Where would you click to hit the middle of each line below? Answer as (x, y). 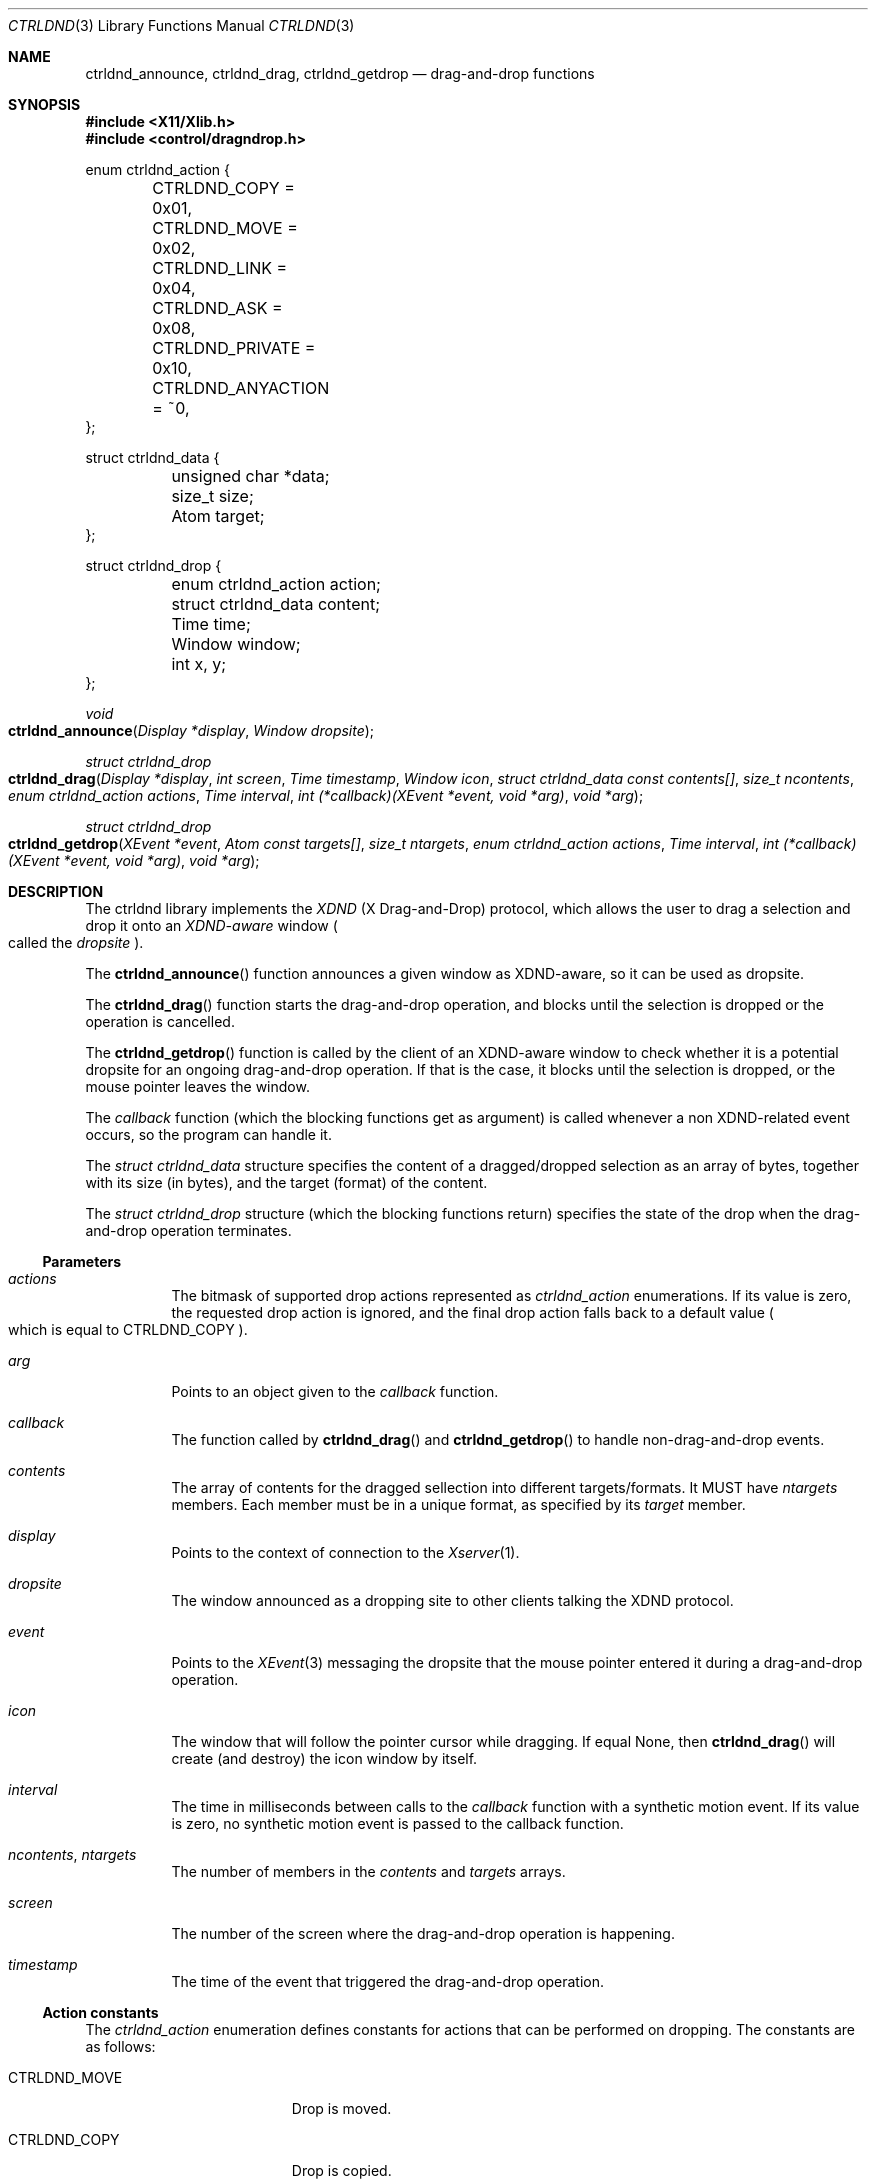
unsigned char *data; (250, 476)
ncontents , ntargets (72, 1854)
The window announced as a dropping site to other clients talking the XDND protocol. (452, 1600)
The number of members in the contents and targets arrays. (368, 1871)
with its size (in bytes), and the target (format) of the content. (286, 1182)
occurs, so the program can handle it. (208, 1134)
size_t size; (212, 496)
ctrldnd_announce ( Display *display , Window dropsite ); (191, 730)
